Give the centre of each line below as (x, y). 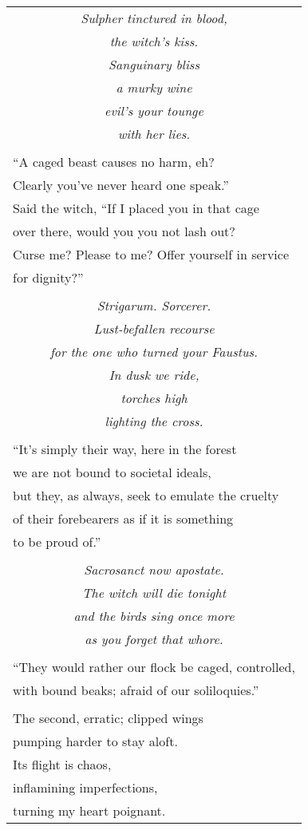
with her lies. (154, 134)
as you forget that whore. (154, 639)
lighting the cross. (154, 421)
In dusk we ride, (154, 375)
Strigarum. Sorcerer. (154, 305)
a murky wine (154, 87)
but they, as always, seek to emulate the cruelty (146, 495)
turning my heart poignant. (89, 810)
